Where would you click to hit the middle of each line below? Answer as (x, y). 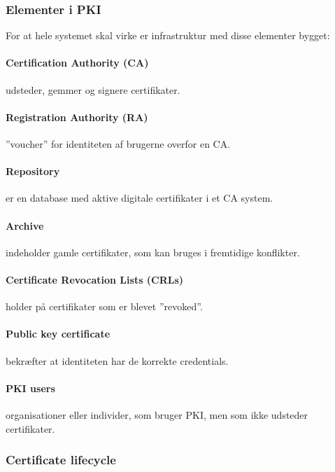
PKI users (30, 388)
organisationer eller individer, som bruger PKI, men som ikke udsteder (157, 414)
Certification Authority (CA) (77, 63)
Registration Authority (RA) (77, 117)
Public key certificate (58, 334)
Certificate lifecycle (61, 460)
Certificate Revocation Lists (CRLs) (95, 279)
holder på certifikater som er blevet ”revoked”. (104, 306)
